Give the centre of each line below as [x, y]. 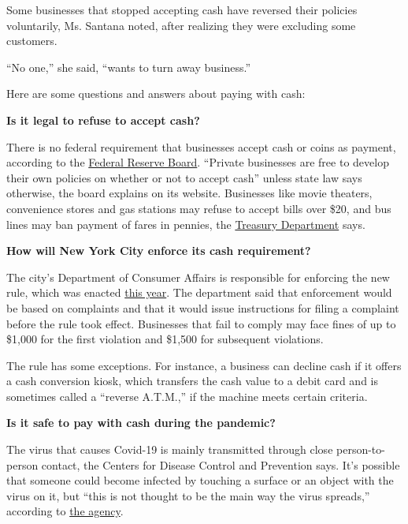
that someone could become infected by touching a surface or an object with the [200, 480]
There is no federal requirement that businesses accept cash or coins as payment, [201, 146]
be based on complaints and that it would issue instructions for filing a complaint [203, 307]
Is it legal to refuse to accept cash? [103, 120]
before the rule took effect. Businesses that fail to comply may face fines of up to [201, 323]
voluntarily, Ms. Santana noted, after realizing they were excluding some [181, 25]
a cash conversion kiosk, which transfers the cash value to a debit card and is [192, 381]
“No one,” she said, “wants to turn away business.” [129, 67]
